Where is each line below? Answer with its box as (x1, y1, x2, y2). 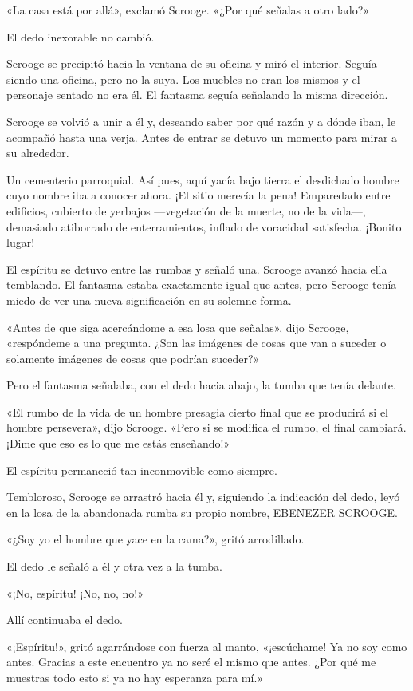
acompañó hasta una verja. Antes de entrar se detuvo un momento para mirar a (6, 128, 398, 145)
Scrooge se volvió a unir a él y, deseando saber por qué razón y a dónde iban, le (6, 113, 396, 129)
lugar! (6, 234, 35, 251)
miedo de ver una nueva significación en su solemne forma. (6, 291, 292, 308)
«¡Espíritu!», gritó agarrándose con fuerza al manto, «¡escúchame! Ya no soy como (6, 638, 407, 654)
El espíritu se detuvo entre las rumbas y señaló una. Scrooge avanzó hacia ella (6, 260, 387, 277)
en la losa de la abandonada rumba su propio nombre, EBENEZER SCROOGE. (6, 503, 398, 520)
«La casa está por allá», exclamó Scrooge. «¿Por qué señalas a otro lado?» (6, 2, 370, 18)
